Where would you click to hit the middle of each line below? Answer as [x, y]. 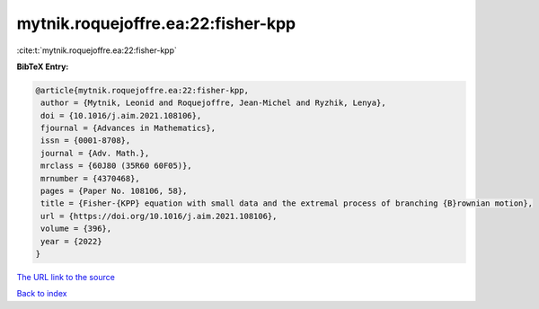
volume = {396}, [76, 229]
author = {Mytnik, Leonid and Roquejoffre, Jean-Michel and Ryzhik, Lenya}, [213, 103]
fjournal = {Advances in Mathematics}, [128, 128]
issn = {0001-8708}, [86, 141]
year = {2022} [71, 241]
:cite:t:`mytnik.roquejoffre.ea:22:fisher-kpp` [97, 50]
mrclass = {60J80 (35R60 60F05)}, [116, 166]
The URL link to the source [66, 277]
